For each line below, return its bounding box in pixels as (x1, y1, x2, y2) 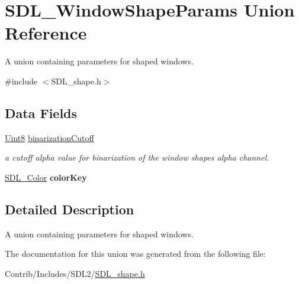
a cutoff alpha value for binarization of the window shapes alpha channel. (5, 151, 269, 164)
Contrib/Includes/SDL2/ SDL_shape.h (5, 267, 145, 279)
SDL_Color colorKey (5, 171, 87, 183)
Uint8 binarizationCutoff (5, 131, 94, 143)
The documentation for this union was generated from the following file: (5, 247, 266, 260)
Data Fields (5, 103, 78, 122)
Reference (5, 21, 87, 45)
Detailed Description (5, 200, 134, 218)
